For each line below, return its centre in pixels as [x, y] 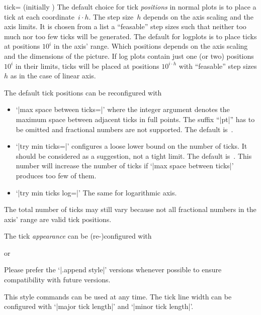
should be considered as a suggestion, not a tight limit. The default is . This [134, 155]
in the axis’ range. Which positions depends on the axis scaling [151, 46]
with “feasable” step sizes [218, 66]
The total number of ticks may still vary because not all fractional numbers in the [130, 209]
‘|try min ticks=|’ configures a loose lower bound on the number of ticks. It [132, 146]
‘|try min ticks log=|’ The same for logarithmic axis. [96, 192]
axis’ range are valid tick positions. [58, 219]
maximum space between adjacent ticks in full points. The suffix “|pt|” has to [135, 119]
